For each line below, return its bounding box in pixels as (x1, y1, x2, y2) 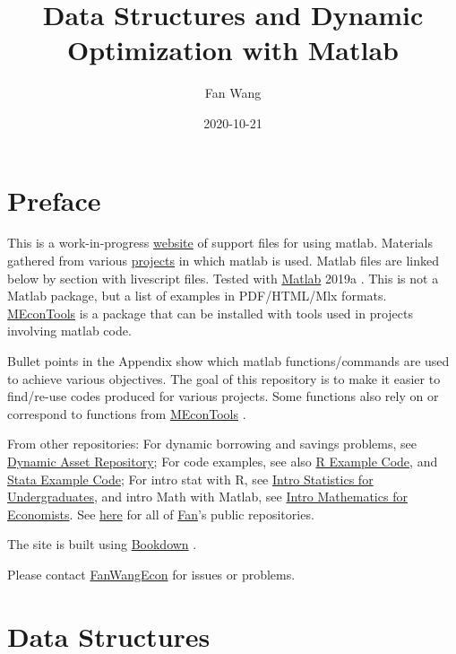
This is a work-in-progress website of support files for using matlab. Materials (7, 233, 433, 252)
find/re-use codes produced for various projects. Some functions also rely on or (7, 387, 439, 405)
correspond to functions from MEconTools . (7, 404, 246, 423)
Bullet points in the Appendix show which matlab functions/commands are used (7, 352, 450, 370)
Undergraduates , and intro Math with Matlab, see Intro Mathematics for (7, 487, 408, 506)
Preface (7, 181, 101, 218)
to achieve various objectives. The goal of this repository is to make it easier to (7, 369, 441, 388)
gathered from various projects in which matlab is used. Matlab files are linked (7, 251, 440, 270)
